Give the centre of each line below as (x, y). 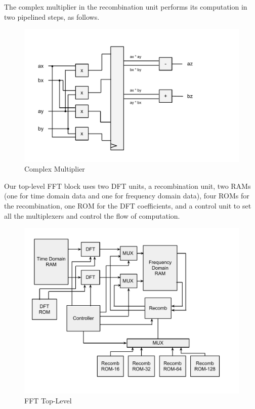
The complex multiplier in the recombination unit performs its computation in (126, 7)
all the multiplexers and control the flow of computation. (92, 215)
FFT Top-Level (48, 400)
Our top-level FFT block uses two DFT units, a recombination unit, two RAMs (127, 186)
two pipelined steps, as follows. (52, 16)
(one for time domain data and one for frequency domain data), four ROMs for (127, 196)
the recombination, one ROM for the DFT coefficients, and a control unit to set (128, 206)
